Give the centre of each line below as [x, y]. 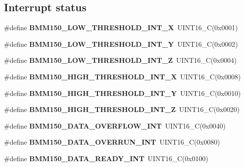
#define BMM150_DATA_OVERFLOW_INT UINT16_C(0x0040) [115, 125]
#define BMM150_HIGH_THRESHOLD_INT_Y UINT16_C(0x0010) [122, 93]
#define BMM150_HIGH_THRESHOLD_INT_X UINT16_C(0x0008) [122, 76]
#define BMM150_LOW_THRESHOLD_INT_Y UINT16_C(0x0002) [121, 44]
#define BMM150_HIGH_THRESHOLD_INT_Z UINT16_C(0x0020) [122, 109]
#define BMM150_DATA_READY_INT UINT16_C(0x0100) [106, 158]
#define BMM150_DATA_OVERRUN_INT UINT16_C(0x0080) [112, 142]
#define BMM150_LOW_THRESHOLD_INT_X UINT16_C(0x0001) [121, 28]
